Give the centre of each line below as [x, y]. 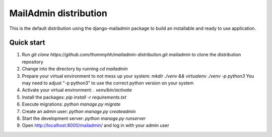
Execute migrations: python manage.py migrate [71, 104]
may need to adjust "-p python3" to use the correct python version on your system [108, 83]
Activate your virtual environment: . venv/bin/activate [77, 90]
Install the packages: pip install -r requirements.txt [74, 97]
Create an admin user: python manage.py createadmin [79, 111]
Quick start [27, 43]
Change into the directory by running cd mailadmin [75, 69]
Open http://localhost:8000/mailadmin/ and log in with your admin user [96, 125]
